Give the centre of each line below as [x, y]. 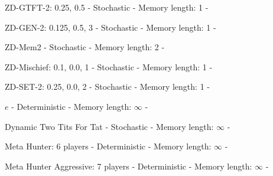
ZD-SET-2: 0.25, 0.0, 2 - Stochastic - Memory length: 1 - [107, 87]
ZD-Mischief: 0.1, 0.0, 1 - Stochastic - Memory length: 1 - [109, 66]
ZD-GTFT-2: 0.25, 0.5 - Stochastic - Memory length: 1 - [107, 7]
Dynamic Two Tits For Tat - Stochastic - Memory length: [109, 126]
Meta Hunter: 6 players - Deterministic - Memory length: [108, 146]
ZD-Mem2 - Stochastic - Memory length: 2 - [85, 47]
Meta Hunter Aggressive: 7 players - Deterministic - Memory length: [129, 166]
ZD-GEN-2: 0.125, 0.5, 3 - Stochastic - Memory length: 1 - [110, 27]
